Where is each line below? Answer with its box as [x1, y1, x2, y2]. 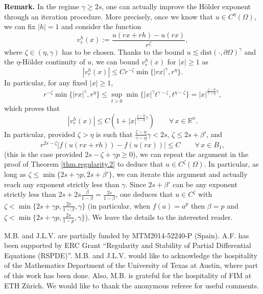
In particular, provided [4, 128, 75, 139]
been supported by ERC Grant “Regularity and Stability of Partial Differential [4, 240, 251, 251]
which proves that [4, 103, 60, 114]
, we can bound [91, 56, 139, 67]
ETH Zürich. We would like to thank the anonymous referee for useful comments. [4, 280, 259, 290]
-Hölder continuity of [20, 56, 85, 67]
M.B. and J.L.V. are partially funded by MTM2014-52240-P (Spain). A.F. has [4, 230, 249, 240]
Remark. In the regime [4, 1, 80, 11]
